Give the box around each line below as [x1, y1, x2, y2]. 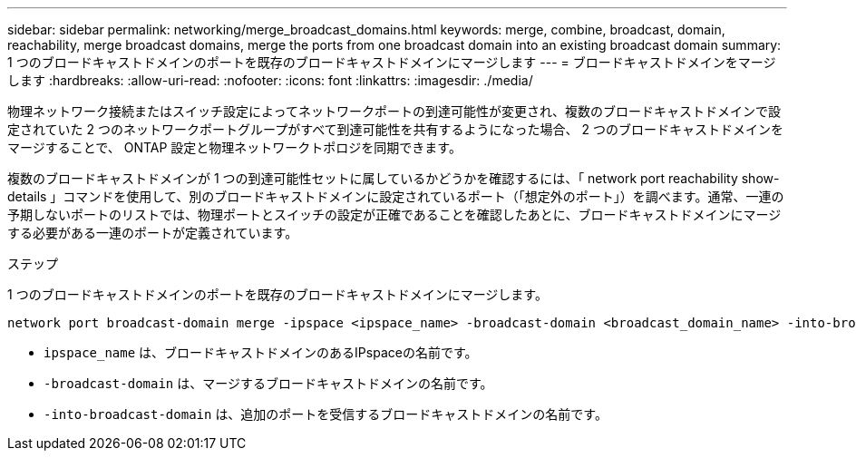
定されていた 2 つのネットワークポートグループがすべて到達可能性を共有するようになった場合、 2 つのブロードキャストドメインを [7, 122, 784, 137]
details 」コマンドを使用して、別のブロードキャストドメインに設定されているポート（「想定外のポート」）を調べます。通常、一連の [7, 189, 784, 204]
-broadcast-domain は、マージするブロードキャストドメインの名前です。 [44, 375, 493, 391]
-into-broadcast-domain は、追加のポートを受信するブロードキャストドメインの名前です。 [44, 406, 608, 422]
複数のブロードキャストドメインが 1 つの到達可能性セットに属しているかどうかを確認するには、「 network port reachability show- [7, 171, 780, 186]
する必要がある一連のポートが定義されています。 [7, 225, 298, 240]
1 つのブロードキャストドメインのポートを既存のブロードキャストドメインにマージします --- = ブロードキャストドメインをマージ [7, 54, 776, 70]
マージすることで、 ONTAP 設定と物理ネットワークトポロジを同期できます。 [7, 140, 462, 155]
